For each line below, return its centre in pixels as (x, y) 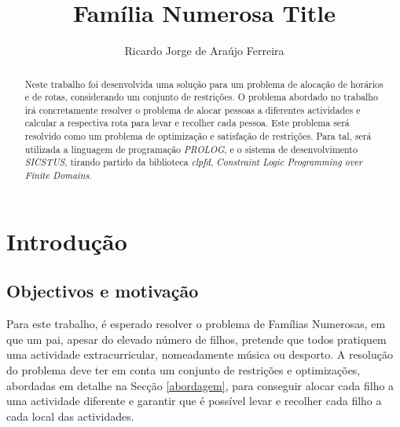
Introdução (67, 241)
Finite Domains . (58, 175)
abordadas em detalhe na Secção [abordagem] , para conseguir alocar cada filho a (200, 385)
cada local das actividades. (70, 416)
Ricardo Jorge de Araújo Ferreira (204, 51)
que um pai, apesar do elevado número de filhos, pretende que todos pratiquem (196, 339)
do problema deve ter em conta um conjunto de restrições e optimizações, (183, 369)
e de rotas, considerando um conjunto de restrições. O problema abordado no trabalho (201, 97)
